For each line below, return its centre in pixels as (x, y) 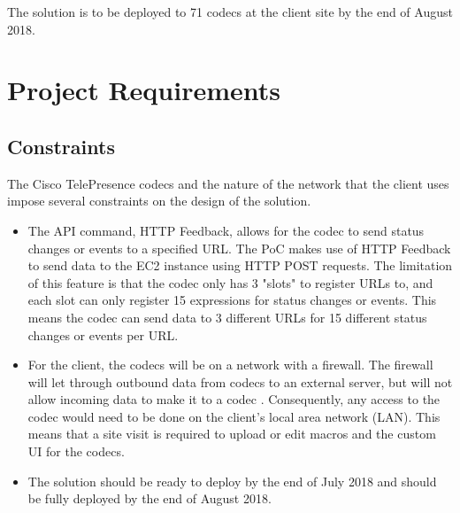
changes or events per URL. (103, 334)
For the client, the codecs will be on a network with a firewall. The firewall (230, 365)
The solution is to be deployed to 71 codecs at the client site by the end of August (230, 12)
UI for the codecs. (76, 451)
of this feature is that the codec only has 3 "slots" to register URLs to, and (230, 282)
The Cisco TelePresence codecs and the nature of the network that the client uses (228, 183)
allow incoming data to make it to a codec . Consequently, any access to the (234, 399)
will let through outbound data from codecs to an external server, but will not (240, 381)
